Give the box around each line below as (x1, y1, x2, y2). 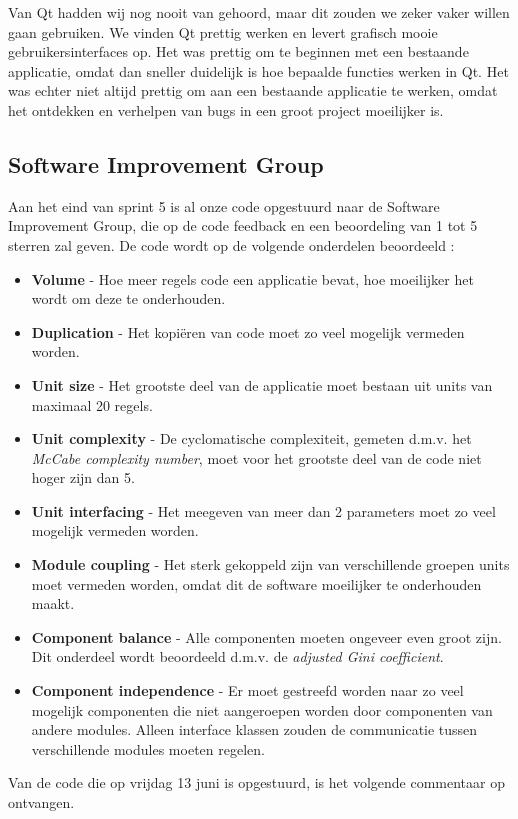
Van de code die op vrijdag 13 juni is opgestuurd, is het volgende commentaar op (8, 772, 505, 793)
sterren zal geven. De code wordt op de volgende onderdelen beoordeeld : (8, 234, 455, 255)
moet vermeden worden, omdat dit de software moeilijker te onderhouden (31, 573, 482, 594)
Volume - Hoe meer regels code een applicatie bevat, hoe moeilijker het (31, 268, 474, 289)
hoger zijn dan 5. (31, 467, 135, 488)
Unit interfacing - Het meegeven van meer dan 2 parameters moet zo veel (31, 500, 496, 521)
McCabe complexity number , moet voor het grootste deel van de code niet (31, 447, 482, 468)
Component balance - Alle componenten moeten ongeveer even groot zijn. (31, 626, 502, 647)
